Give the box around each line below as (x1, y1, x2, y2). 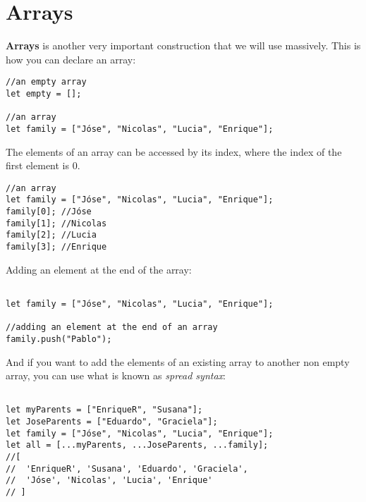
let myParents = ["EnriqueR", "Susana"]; (6, 405, 203, 415)
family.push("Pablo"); (6, 333, 112, 344)
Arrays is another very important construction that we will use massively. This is (6, 38, 361, 53)
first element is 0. (6, 158, 80, 173)
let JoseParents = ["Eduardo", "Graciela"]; (6, 417, 218, 427)
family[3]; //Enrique (6, 242, 107, 252)
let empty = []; (6, 88, 82, 99)
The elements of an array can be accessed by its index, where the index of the (6, 144, 342, 159)
